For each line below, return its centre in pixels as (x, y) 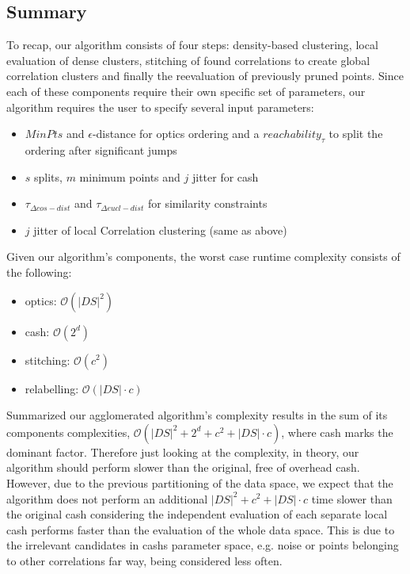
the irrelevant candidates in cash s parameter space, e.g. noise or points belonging (203, 545)
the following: (39, 272)
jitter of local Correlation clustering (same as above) (160, 230)
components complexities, (68, 432)
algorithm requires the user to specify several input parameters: (160, 107)
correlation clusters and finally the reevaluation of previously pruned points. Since (205, 76)
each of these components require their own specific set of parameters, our (186, 91)
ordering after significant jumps (101, 149)
